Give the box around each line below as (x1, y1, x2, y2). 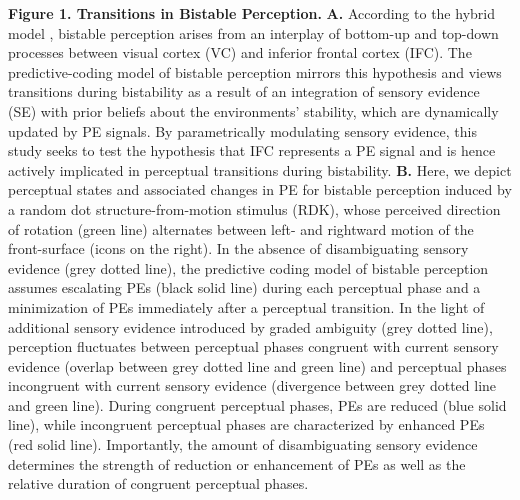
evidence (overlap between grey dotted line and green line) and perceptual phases (8, 355, 507, 376)
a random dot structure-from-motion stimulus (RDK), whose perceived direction (8, 198, 501, 219)
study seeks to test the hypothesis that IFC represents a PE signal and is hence (8, 140, 496, 161)
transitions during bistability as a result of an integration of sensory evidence (8, 81, 480, 102)
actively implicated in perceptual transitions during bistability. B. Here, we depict (8, 159, 512, 180)
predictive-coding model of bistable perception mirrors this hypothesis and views (8, 61, 502, 82)
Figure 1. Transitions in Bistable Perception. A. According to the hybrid (8, 3, 495, 23)
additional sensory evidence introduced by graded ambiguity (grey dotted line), (8, 316, 493, 337)
